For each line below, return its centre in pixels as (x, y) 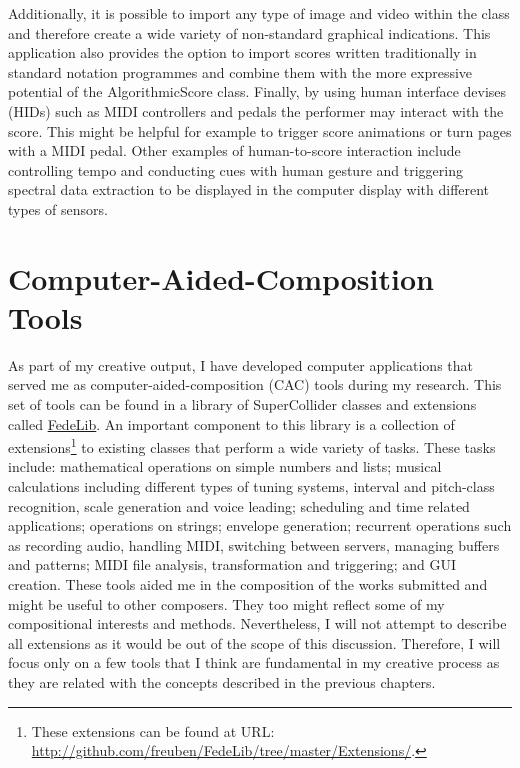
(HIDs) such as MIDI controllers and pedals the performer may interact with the (256, 110)
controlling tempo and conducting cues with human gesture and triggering (235, 169)
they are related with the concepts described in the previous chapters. (222, 682)
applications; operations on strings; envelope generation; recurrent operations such (260, 525)
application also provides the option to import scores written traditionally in (242, 52)
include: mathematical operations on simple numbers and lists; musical (225, 466)
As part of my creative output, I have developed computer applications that (240, 364)
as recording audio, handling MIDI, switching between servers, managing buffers (254, 544)
